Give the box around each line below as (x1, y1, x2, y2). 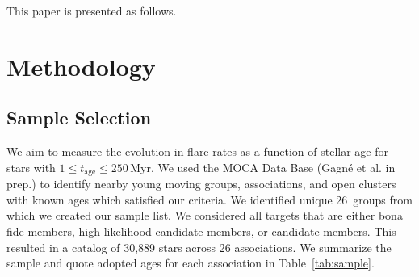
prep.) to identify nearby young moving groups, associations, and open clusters (6, 175, 396, 192)
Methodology (6, 49, 156, 82)
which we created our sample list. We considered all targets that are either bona (6, 207, 403, 224)
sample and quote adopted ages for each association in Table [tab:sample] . (6, 254, 375, 271)
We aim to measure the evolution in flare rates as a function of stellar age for (6, 143, 388, 160)
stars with (6, 158, 56, 175)
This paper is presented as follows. (6, 2, 177, 19)
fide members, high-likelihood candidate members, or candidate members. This (6, 223, 396, 239)
